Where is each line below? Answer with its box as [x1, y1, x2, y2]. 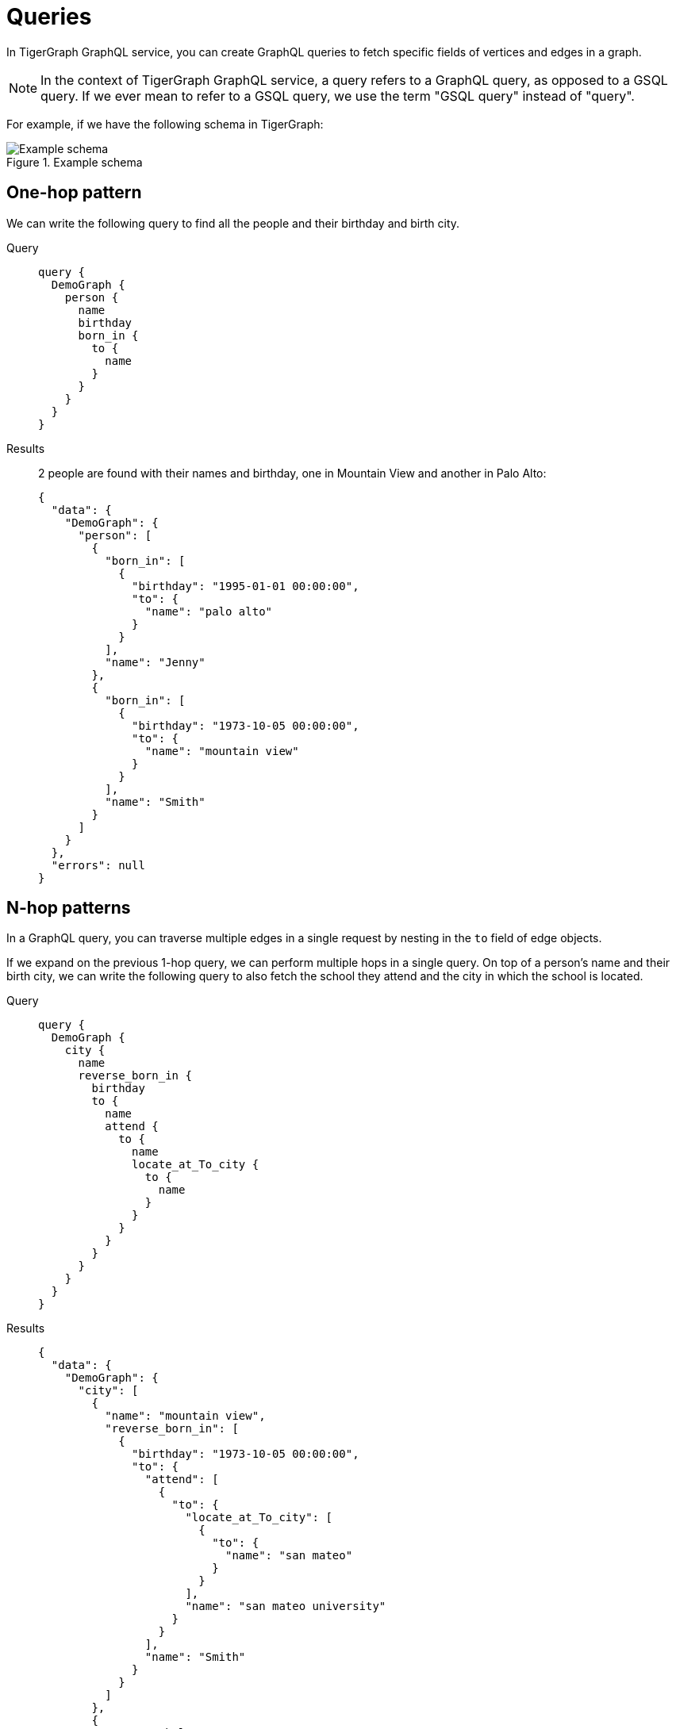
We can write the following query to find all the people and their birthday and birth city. [6, 216, 460, 230]
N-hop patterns [6, 898, 131, 918]
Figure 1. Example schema [6, 155, 143, 169]
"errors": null [51, 858, 145, 872]
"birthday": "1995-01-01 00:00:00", [132, 579, 359, 592]
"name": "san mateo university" [185, 1600, 386, 1613]
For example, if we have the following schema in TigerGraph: [6, 117, 324, 131]
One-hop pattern [6, 182, 142, 203]
